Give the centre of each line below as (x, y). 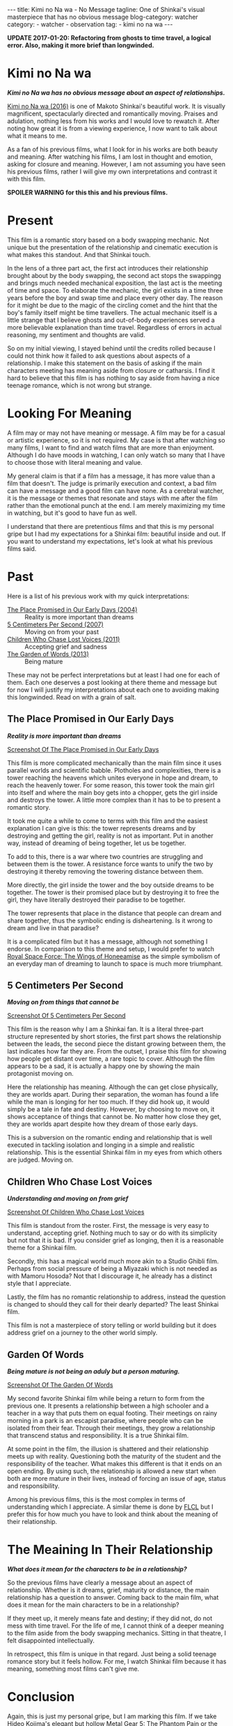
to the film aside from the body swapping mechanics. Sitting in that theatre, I (117, 1633)
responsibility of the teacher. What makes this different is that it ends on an (115, 1464)
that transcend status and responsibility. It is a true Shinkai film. (98, 1435)
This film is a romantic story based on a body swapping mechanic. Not (109, 240)
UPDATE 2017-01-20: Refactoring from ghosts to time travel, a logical (109, 38)
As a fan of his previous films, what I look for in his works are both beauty (112, 149)
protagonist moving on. (41, 1074)
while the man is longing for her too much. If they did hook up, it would (109, 1102)
